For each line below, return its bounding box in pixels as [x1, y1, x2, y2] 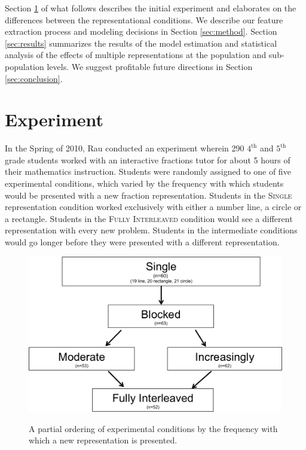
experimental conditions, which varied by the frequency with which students [5, 177, 284, 190]
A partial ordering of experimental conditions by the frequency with [29, 422, 278, 434]
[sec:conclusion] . [5, 72, 63, 84]
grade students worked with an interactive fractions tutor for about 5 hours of [5, 153, 290, 166]
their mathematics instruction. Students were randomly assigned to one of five [5, 165, 291, 178]
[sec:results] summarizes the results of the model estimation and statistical [5, 37, 277, 49]
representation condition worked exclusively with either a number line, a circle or [5, 200, 302, 213]
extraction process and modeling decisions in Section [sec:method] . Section [5, 25, 277, 38]
